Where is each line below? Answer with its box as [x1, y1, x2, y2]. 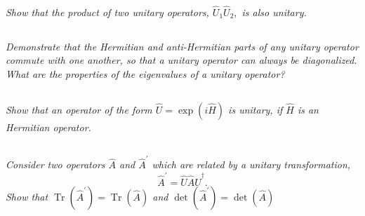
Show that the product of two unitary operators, [6, 4, 209, 19]
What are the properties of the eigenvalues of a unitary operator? [6, 66, 285, 81]
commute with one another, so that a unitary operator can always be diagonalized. [6, 53, 357, 67]
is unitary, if [228, 102, 283, 116]
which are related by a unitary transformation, [152, 157, 351, 172]
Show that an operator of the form [6, 102, 152, 116]
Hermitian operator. [6, 119, 91, 134]
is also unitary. [241, 4, 307, 19]
